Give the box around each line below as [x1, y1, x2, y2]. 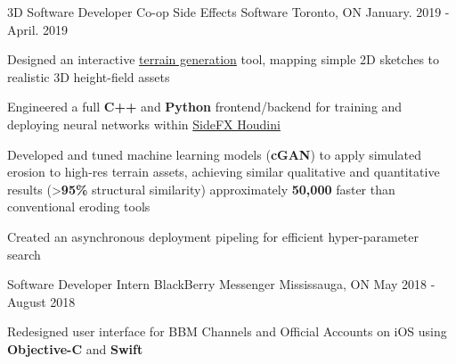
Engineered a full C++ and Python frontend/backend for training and [7, 97, 403, 116]
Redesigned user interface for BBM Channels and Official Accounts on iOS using [7, 322, 447, 341]
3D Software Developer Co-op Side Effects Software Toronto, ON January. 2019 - [7, 3, 450, 21]
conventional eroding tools [7, 197, 151, 216]
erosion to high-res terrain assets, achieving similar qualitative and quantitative [7, 162, 440, 181]
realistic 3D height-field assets [7, 67, 170, 86]
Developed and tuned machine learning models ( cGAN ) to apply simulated [7, 145, 421, 163]
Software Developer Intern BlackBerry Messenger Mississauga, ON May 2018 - [7, 275, 436, 294]
